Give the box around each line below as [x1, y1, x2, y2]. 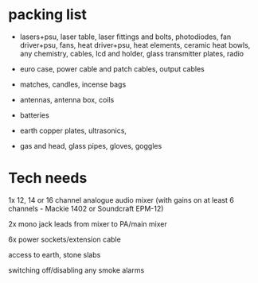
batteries [19, 110, 49, 120]
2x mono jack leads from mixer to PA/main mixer [8, 219, 167, 228]
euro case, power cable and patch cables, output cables [19, 64, 205, 73]
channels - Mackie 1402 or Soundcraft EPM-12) [8, 204, 164, 213]
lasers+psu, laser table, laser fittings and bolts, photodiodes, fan [19, 32, 232, 41]
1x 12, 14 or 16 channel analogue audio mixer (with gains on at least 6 [8, 195, 235, 204]
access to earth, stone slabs [8, 250, 101, 259]
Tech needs [8, 169, 88, 188]
